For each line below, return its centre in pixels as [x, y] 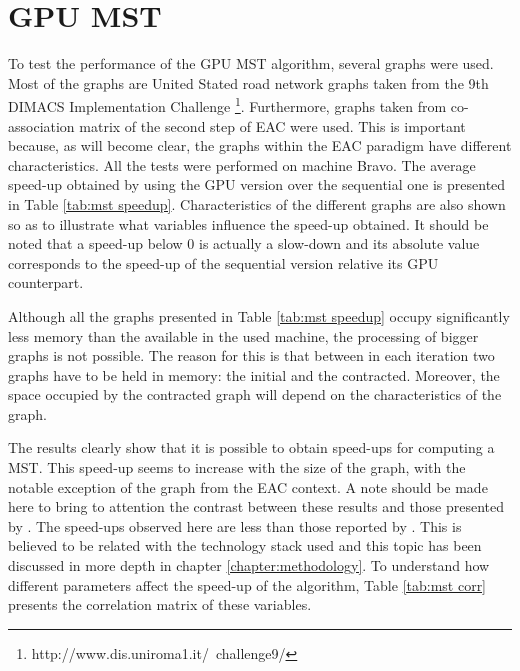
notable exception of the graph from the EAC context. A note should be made [248, 486]
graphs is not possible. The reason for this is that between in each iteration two [251, 355]
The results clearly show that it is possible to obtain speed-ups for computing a [251, 447]
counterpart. [46, 282]
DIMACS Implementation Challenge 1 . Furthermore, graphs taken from [227, 104]
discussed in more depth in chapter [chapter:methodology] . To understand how [249, 565]
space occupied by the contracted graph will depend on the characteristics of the [255, 394]
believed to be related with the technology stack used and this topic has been [245, 545]
